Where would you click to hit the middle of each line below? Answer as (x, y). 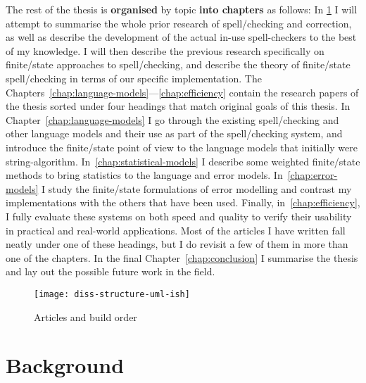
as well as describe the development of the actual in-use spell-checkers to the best (181, 37)
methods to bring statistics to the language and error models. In (144, 175)
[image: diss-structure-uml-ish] (112, 294)
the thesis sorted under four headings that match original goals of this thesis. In (178, 106)
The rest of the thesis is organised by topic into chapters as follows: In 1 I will (182, 9)
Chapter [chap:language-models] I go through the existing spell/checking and (172, 119)
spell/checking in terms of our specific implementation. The (134, 78)
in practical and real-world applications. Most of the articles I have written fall (176, 230)
